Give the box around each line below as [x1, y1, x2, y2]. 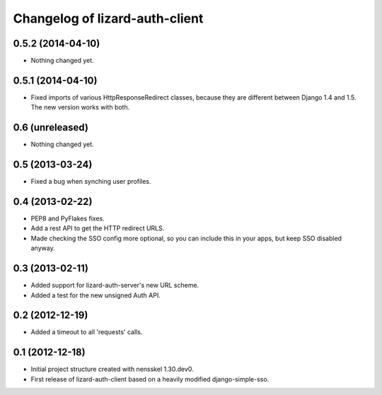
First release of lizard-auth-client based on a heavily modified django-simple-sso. [30, 375, 270, 383]
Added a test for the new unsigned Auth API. [30, 290, 161, 300]
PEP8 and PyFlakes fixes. [30, 214, 105, 223]
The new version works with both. [30, 103, 130, 112]
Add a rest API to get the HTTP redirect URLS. [30, 224, 165, 232]
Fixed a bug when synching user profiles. [30, 177, 151, 186]
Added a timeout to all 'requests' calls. [30, 328, 143, 336]
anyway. [30, 244, 56, 252]
